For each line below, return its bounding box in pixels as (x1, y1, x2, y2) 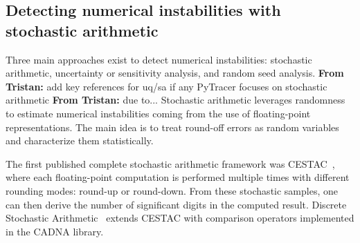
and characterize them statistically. (6, 133, 154, 148)
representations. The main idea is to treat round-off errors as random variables (6, 119, 339, 134)
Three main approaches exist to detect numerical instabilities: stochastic (6, 52, 312, 66)
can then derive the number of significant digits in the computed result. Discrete (6, 197, 347, 211)
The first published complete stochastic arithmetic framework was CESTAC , (6, 156, 335, 171)
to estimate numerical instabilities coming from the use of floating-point (6, 106, 311, 120)
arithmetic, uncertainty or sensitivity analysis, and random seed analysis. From (6, 66, 344, 80)
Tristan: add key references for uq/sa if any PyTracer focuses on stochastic (6, 79, 327, 93)
